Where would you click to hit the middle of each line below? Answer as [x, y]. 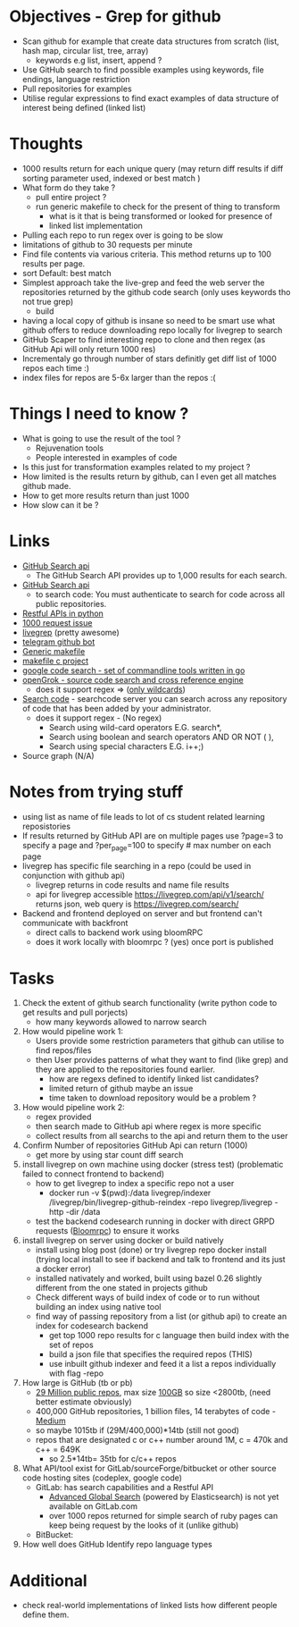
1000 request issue [57, 622]
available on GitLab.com [93, 1506]
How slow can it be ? [60, 505]
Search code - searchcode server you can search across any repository [154, 698]
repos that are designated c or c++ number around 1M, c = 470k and [162, 1440]
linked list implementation [96, 225]
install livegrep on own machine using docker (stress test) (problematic [153, 1165]
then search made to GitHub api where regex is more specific [148, 1126]
